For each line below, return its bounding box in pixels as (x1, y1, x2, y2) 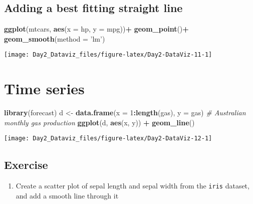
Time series (4, 78, 85, 99)
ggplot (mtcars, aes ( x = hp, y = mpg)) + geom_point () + (4, 24, 189, 34)
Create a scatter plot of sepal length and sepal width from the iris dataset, (16, 180, 249, 191)
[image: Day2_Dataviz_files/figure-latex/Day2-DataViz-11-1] (4, 51, 212, 59)
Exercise (4, 157, 48, 172)
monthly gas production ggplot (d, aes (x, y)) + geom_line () (4, 117, 195, 127)
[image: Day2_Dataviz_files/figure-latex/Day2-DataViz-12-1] (4, 135, 212, 142)
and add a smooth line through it (16, 190, 119, 200)
